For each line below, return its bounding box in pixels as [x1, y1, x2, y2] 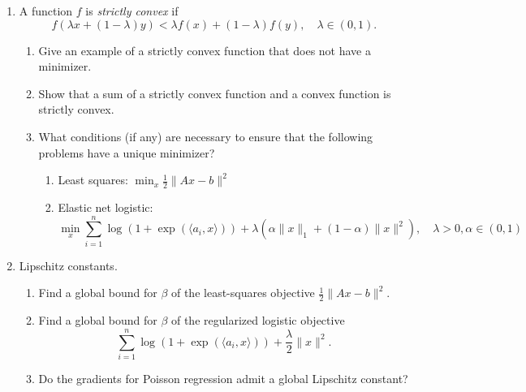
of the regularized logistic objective [170, 312, 345, 329]
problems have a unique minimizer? [38, 144, 215, 161]
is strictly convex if [85, 2, 179, 19]
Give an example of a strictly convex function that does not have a [38, 41, 371, 58]
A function [19, 2, 73, 19]
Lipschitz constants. [19, 256, 118, 274]
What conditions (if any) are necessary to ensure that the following [38, 127, 373, 144]
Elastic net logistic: [58, 198, 153, 215]
